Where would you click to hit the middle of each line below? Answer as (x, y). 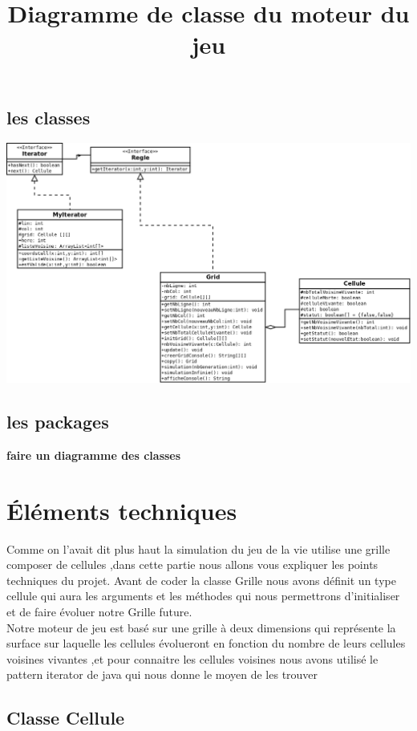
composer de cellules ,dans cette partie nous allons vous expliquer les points (192, 564)
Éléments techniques (122, 510)
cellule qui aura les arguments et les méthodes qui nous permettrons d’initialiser (203, 596)
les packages (58, 422)
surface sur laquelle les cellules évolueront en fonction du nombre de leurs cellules (206, 643)
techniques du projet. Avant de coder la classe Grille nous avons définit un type (201, 580)
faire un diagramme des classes (94, 455)
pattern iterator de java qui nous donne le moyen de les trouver (162, 674)
